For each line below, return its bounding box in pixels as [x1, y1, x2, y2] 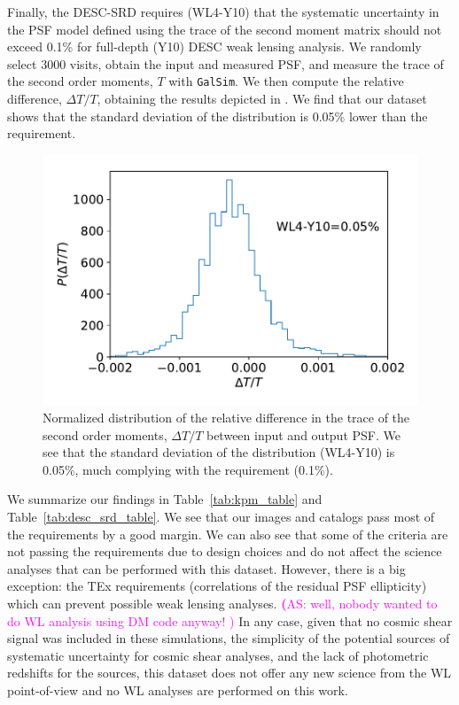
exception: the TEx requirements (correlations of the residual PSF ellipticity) [7, 577, 427, 595]
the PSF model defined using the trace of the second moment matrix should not [7, 19, 442, 38]
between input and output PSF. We [206, 425, 401, 444]
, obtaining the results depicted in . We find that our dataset [97, 89, 427, 108]
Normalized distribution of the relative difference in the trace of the [43, 408, 410, 427]
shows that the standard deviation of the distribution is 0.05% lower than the [7, 106, 428, 125]
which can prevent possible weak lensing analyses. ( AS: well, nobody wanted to [7, 594, 438, 612]
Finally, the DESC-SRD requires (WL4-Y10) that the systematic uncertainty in [7, 3, 440, 20]
